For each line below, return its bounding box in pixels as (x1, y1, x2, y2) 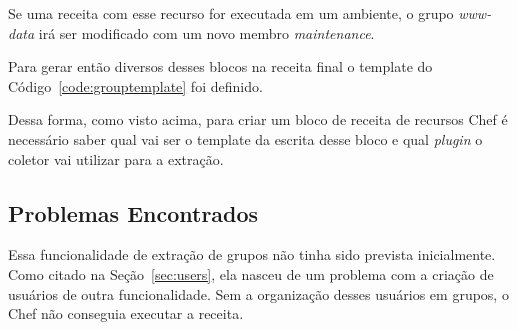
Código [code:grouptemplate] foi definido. (8, 75, 263, 96)
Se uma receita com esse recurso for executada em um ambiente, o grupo (8, 3, 454, 23)
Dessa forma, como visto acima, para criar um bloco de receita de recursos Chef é (8, 109, 508, 130)
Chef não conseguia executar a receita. (8, 303, 244, 324)
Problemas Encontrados (8, 197, 259, 228)
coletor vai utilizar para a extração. (8, 148, 224, 169)
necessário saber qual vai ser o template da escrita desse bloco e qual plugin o (8, 128, 483, 149)
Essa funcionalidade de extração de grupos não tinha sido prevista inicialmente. (8, 244, 496, 265)
